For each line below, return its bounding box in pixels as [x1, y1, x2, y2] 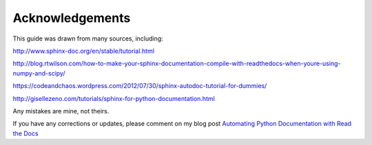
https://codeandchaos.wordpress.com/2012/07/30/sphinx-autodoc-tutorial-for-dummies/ [12, 82, 267, 90]
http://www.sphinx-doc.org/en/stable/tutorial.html [12, 47, 155, 55]
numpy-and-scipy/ [12, 69, 65, 77]
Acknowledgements [12, 10, 131, 25]
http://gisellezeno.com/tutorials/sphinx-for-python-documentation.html [12, 94, 215, 102]
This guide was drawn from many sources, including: [12, 34, 163, 43]
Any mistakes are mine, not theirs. [12, 107, 110, 115]
